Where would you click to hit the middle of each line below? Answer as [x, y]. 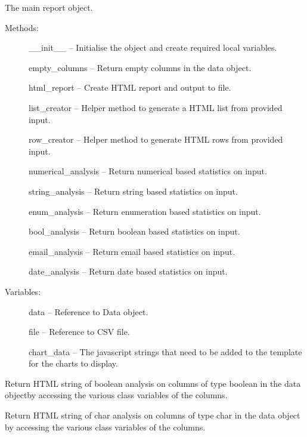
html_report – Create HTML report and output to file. [130, 87]
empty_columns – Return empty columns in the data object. [140, 67]
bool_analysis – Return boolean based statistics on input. [134, 231]
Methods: [22, 27]
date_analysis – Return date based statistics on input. [128, 271]
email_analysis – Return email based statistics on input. [132, 251]
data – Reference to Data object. [89, 311]
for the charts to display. [73, 363]
